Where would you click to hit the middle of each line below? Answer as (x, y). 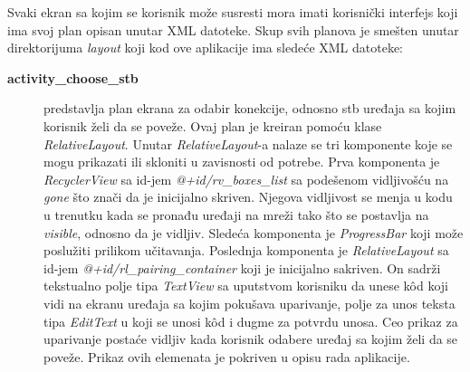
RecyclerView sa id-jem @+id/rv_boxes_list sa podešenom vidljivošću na (246, 179)
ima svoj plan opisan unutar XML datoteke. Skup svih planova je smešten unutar (233, 29)
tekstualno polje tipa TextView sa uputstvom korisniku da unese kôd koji (246, 286)
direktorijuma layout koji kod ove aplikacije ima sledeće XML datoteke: (206, 48)
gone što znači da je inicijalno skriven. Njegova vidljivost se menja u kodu (248, 197)
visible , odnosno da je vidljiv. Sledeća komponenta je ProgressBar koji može (254, 232)
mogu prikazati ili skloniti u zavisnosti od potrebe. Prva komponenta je (242, 162)
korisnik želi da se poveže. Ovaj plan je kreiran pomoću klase (213, 125)
